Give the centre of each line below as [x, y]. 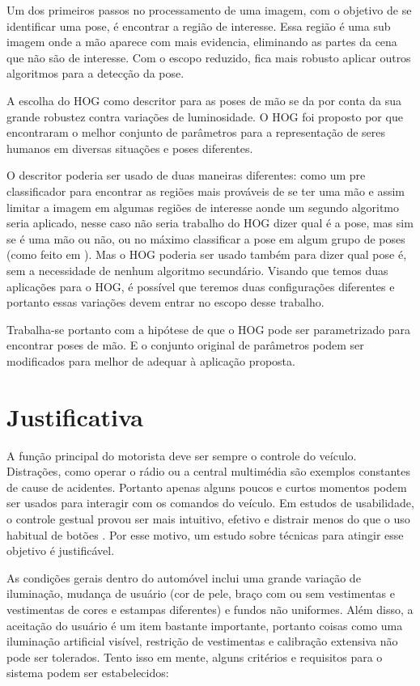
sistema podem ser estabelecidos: [88, 673]
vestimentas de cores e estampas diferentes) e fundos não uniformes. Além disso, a [210, 609]
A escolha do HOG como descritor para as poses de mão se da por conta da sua [204, 100]
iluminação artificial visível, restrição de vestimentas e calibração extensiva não [202, 641]
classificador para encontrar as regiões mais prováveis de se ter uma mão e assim [206, 191]
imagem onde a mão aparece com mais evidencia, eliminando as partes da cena [202, 42]
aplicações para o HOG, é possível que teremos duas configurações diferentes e [201, 286]
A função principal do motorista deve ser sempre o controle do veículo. [182, 455]
